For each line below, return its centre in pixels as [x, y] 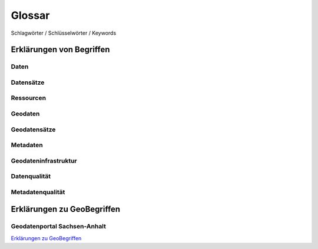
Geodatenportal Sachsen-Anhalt [58, 227]
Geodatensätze [33, 130]
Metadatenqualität [38, 192]
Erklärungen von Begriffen [60, 50]
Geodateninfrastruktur [44, 161]
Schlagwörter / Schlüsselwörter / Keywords [64, 33]
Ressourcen [29, 98]
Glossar [30, 15]
